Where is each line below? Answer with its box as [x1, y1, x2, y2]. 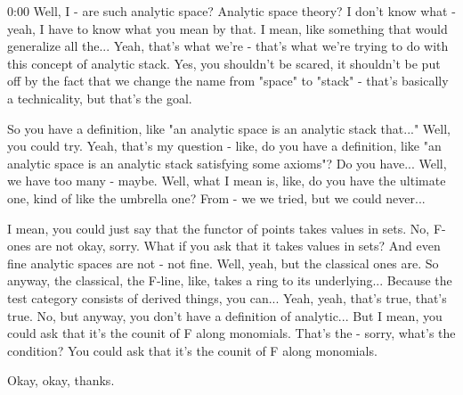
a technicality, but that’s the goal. [7, 88, 192, 107]
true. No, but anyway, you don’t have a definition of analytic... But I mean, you [7, 306, 443, 325]
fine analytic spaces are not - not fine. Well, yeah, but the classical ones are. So [7, 253, 439, 272]
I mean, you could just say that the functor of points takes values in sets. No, [7, 218, 430, 237]
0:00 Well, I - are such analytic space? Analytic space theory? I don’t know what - [7, 2, 456, 20]
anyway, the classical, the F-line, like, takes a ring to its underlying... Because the [7, 271, 452, 290]
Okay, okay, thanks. [7, 371, 115, 390]
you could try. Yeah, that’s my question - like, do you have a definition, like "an [7, 136, 442, 155]
